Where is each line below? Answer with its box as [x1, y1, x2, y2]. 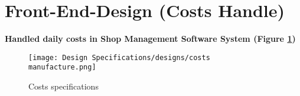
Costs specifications [28, 80, 99, 92]
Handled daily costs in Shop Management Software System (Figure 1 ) [5, 32, 296, 45]
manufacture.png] [28, 63, 96, 72]
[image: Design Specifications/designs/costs [28, 53, 210, 62]
